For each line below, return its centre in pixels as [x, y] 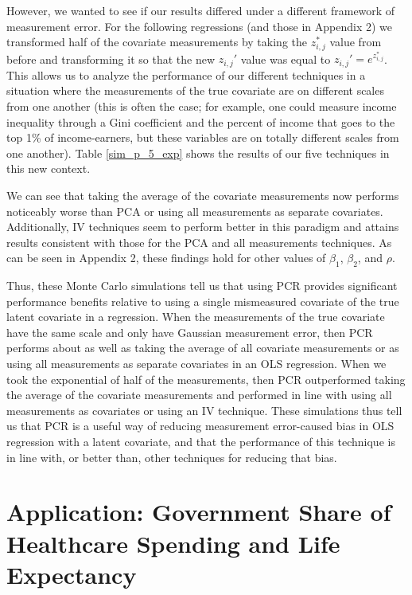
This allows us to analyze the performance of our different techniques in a [186, 74]
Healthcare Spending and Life [173, 543]
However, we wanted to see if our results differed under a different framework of [201, 10]
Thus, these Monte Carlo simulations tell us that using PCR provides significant [202, 286]
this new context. [49, 168]
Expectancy [72, 574]
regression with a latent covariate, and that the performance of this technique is [201, 442]
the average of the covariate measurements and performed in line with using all [199, 395]
